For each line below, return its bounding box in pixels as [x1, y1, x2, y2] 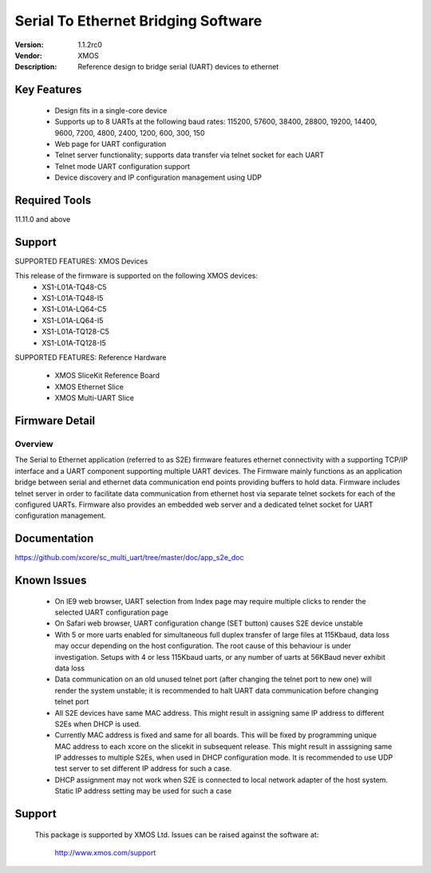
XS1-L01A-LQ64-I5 [42, 315, 104, 325]
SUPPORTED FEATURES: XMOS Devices [14, 256, 148, 266]
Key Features [14, 83, 82, 97]
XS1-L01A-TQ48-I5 [42, 294, 104, 303]
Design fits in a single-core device [54, 105, 168, 115]
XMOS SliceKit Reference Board [54, 371, 160, 381]
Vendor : [14, 50, 43, 60]
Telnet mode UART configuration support [54, 161, 191, 171]
